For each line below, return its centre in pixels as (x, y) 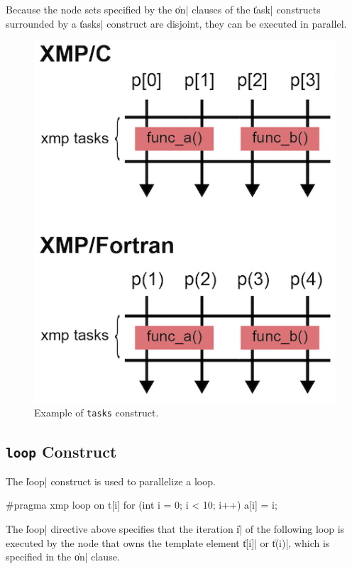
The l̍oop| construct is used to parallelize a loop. (111, 481)
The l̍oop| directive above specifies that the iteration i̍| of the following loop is (175, 529)
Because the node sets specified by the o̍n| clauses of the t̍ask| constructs (163, 9)
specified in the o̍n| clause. (63, 557)
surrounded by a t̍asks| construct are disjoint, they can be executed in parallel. (176, 23)
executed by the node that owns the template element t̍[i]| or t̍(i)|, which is (168, 542)
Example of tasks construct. (97, 413)
